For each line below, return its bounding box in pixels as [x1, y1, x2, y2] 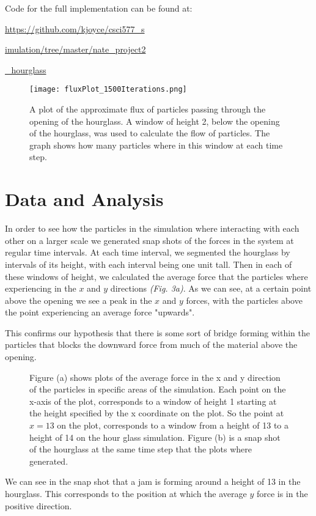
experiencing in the [5, 282, 76, 295]
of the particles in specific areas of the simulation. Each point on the [29, 383, 286, 396]
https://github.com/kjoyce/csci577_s [5, 22, 145, 35]
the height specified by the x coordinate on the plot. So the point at [29, 407, 284, 419]
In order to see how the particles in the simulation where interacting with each [5, 222, 299, 235]
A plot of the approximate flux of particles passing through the [29, 103, 266, 116]
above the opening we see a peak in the [5, 293, 152, 306]
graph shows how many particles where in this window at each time [29, 138, 283, 151]
